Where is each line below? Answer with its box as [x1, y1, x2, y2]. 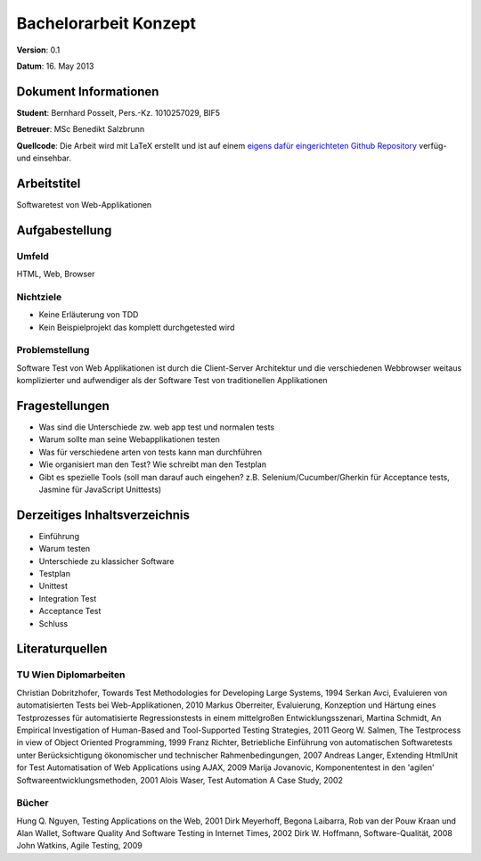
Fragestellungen [16, 398, 110, 414]
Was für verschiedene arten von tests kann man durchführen [38, 447, 263, 457]
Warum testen [38, 544, 91, 554]
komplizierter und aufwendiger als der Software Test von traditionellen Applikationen [16, 375, 328, 386]
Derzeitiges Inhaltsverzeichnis [16, 507, 191, 522]
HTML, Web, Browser [16, 268, 95, 280]
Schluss [38, 618, 69, 628]
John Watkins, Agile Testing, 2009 [16, 840, 143, 851]
